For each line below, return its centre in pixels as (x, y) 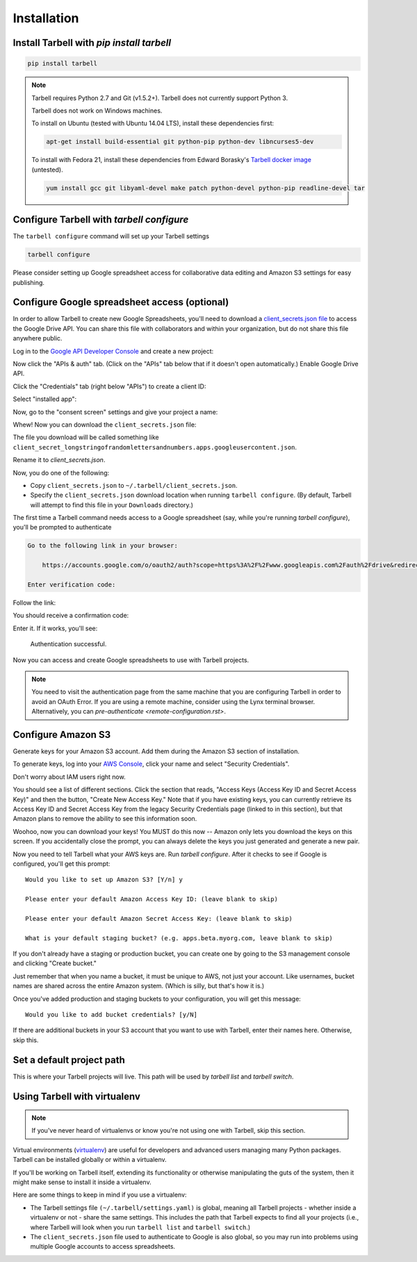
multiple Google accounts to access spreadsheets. (103, 1247)
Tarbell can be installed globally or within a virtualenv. (90, 1160)
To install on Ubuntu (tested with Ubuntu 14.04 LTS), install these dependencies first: (153, 123)
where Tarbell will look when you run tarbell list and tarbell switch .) (140, 1227)
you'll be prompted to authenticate (62, 527)
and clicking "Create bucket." (55, 963)
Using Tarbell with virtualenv (76, 1096)
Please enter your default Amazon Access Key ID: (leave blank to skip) (152, 899)
